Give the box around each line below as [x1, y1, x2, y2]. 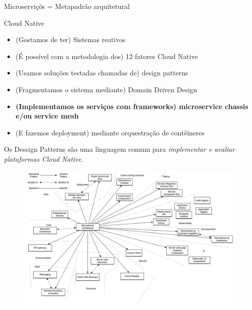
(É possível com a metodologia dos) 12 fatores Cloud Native [15, 51, 198, 61]
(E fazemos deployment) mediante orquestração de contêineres [15, 127, 205, 137]
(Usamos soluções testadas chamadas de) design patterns [15, 67, 188, 78]
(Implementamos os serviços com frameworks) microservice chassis [15, 101, 249, 111]
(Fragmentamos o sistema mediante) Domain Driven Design [15, 84, 198, 94]
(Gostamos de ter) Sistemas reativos [15, 34, 126, 45]
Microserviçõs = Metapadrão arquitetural [4, 1, 130, 11]
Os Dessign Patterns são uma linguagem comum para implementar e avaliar [4, 144, 235, 154]
